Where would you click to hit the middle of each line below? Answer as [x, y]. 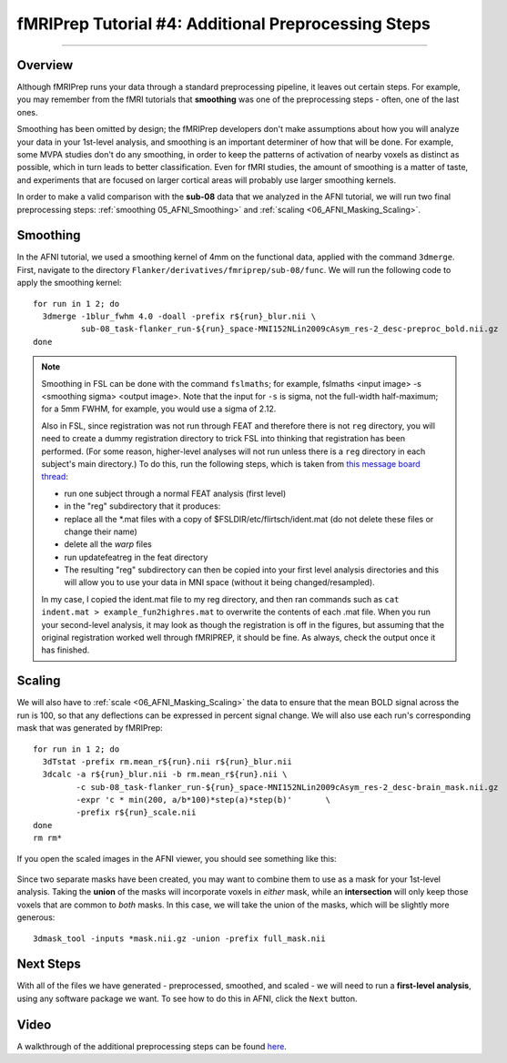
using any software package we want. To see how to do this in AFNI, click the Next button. [187, 998]
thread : [55, 477]
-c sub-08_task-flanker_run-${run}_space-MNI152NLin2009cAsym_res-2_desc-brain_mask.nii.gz [287, 787]
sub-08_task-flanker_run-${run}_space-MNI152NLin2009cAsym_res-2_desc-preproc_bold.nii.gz [289, 329]
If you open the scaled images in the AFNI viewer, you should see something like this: [177, 858]
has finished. [66, 650]
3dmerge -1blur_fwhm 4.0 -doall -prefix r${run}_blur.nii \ [179, 317]
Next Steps [49, 964]
